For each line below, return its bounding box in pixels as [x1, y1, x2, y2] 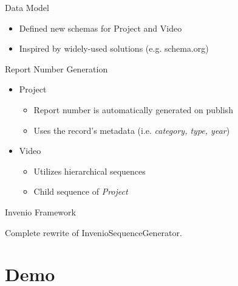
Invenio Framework [5, 205, 76, 218]
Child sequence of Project [33, 185, 128, 198]
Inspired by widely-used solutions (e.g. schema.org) [19, 42, 209, 55]
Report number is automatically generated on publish [33, 103, 233, 116]
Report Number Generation [5, 62, 108, 75]
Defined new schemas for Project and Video [19, 21, 182, 34]
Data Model [5, 1, 49, 13]
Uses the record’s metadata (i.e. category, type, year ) [33, 124, 230, 136]
